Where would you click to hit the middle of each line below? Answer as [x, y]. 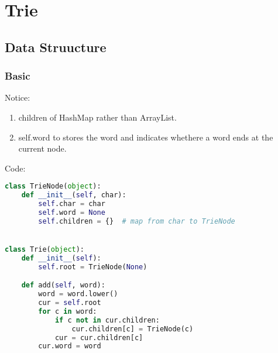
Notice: [18, 97]
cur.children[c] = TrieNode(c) [133, 329]
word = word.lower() [78, 294]
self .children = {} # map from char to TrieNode [137, 221]
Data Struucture [56, 47]
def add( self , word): [63, 285]
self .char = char [72, 204]
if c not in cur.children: [107, 320]
